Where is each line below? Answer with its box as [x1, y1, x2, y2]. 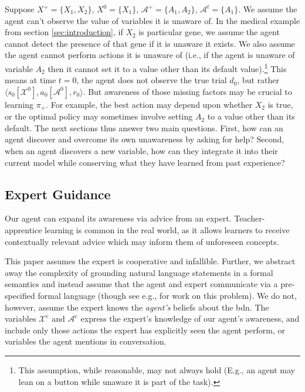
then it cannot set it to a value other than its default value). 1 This [48, 60, 287, 74]
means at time [5, 74, 56, 86]
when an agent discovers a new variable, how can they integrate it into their [5, 145, 278, 157]
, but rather [237, 74, 279, 86]
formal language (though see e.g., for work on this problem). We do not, [38, 289, 297, 301]
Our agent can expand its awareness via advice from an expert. [5, 212, 232, 224]
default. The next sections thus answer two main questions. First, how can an [5, 121, 283, 134]
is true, [267, 98, 293, 110]
